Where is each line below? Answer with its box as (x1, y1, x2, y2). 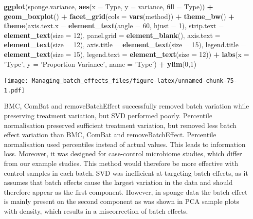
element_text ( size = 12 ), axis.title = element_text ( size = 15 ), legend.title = (4, 39, 246, 50)
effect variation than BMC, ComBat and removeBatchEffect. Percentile (4, 129, 217, 140)
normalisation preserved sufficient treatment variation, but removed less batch (4, 120, 236, 130)
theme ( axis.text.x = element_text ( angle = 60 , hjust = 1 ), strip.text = (4, 20, 224, 31)
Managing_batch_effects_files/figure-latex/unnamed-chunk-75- (32, 77, 237, 85)
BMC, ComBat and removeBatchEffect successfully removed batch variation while (4, 101, 249, 111)
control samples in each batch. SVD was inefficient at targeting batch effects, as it (4, 167, 248, 178)
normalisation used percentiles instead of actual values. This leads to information (4, 139, 246, 149)
